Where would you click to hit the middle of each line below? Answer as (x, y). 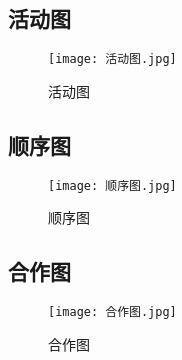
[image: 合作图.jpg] (112, 312)
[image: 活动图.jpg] (112, 59)
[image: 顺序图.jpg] (112, 185)
